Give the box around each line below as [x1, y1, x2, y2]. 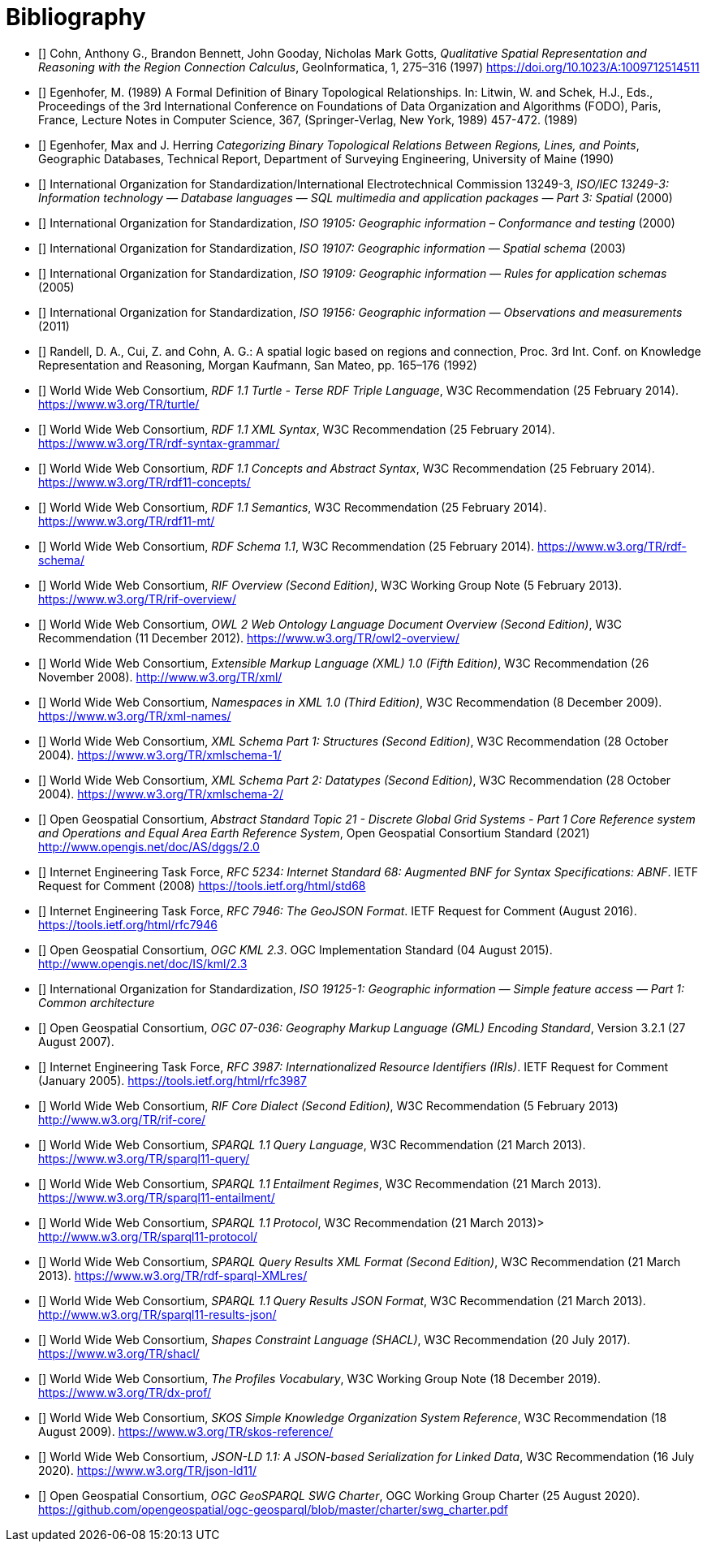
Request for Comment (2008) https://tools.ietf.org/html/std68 [38, 878, 366, 893]
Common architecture [38, 995, 155, 1010]
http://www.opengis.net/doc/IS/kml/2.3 [38, 956, 248, 971]
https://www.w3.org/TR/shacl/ [38, 1346, 200, 1360]
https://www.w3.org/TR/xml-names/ [38, 708, 231, 723]
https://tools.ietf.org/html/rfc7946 [38, 917, 218, 932]
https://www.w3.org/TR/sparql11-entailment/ [38, 1190, 275, 1204]
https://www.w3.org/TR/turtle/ [38, 396, 200, 411]
